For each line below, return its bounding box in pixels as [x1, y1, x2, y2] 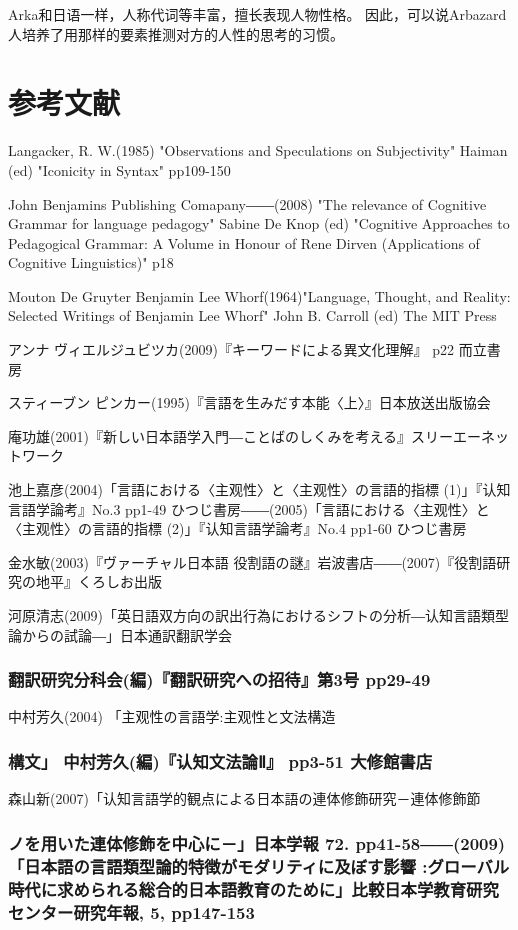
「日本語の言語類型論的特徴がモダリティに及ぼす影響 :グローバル [8, 853, 510, 878]
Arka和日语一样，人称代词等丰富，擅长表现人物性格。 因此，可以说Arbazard [8, 4, 507, 24]
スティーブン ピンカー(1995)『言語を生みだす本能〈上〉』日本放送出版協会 [8, 392, 491, 413]
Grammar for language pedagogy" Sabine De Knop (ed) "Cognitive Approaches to [8, 213, 510, 234]
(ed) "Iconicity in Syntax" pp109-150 [8, 159, 231, 180]
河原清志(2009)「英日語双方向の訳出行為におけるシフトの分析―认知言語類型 [8, 605, 509, 625]
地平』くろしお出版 [35, 571, 162, 592]
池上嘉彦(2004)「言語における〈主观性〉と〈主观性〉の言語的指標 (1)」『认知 [8, 479, 511, 500]
